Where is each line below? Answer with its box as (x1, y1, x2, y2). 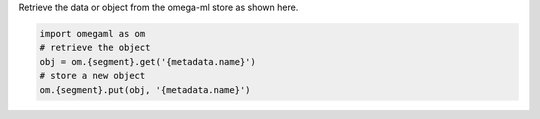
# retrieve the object (39, 42, 151, 54)
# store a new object (39, 70, 146, 82)
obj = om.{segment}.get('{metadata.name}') (39, 56, 257, 67)
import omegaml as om (39, 28, 146, 39)
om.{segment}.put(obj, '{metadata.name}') (39, 84, 251, 95)
